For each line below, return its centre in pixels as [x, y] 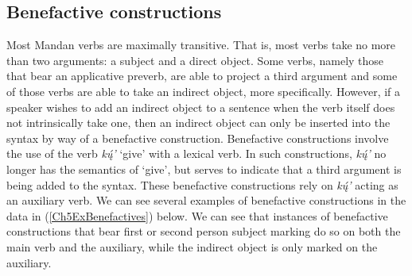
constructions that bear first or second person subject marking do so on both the [204, 231]
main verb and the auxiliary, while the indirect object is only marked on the [192, 246]
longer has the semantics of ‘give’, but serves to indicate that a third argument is [204, 169]
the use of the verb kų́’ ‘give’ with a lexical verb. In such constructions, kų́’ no [196, 153]
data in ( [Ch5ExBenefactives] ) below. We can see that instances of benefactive [197, 215]
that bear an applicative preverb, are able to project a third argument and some [202, 76]
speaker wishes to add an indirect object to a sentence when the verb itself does [201, 107]
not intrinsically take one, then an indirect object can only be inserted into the [198, 123]
